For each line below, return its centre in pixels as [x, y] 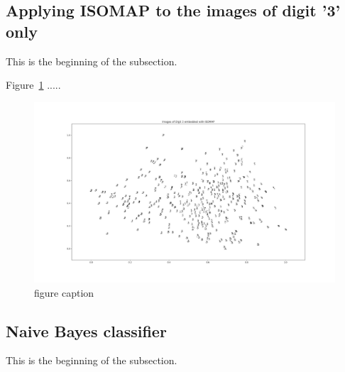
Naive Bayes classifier [86, 330]
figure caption [64, 292]
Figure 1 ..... [33, 85]
